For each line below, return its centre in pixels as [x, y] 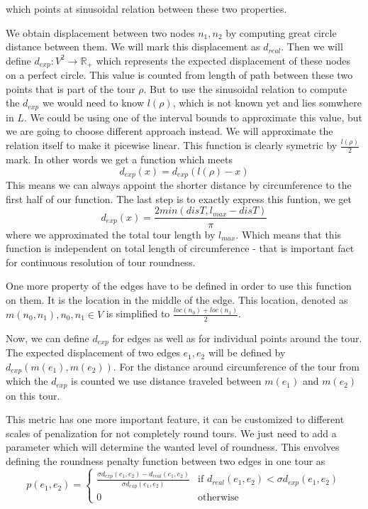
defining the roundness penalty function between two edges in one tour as [166, 460]
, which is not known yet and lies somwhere [267, 103]
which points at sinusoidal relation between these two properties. [146, 9]
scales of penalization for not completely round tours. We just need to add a [171, 433]
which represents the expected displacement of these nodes [223, 60]
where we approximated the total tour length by [111, 234]
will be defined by [247, 352]
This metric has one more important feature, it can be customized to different [175, 419]
